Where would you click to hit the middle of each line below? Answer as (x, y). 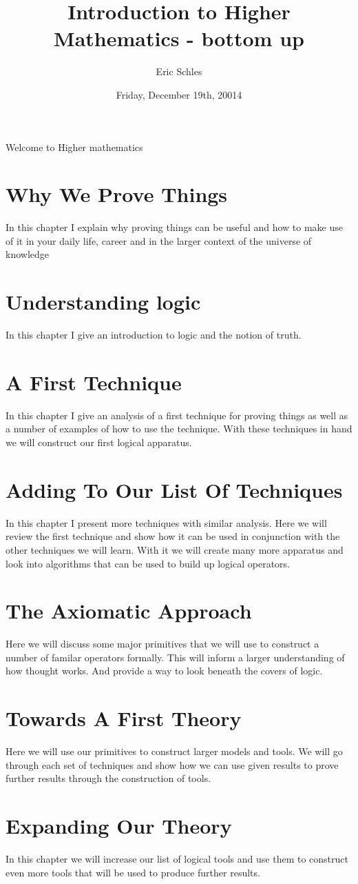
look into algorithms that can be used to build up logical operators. (148, 563)
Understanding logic (103, 302)
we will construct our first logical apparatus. (99, 442)
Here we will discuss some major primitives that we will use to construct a (162, 644)
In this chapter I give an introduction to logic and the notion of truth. (154, 335)
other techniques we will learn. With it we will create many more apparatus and (175, 549)
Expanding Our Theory (119, 826)
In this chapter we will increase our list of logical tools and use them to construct (177, 859)
